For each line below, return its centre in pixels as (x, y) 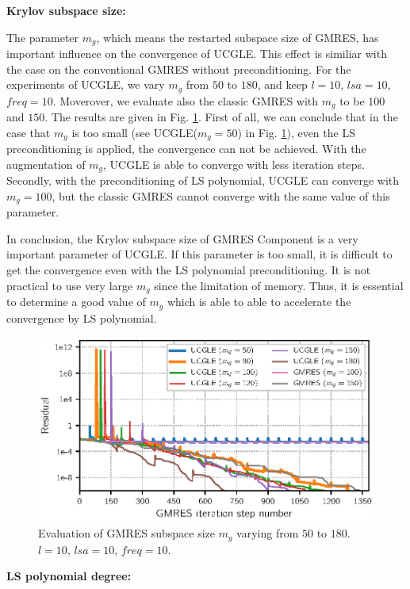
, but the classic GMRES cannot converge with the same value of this (221, 195)
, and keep (282, 84)
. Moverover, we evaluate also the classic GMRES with (186, 100)
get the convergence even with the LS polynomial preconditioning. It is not (189, 270)
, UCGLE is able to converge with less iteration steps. (234, 164)
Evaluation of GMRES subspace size (126, 533)
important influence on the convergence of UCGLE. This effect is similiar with (197, 54)
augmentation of (46, 164)
